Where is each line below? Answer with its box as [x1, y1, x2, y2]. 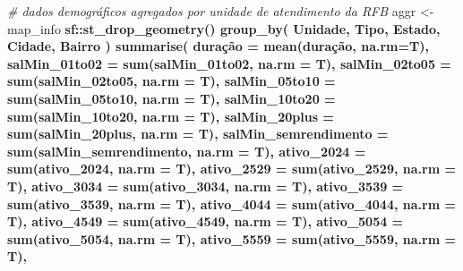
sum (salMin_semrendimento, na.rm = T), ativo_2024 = [7, 141, 366, 160]
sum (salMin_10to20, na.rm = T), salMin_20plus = [7, 106, 334, 125]
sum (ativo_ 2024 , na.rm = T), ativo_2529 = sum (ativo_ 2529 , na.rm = [7, 159, 456, 178]
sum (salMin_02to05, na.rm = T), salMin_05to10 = [7, 72, 336, 90]
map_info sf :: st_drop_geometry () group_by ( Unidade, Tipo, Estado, [7, 19, 441, 38]
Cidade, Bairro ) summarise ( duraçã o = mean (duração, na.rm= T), [7, 37, 429, 55]
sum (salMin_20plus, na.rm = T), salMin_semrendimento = [7, 124, 389, 143]
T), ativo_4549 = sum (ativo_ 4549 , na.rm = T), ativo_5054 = [7, 212, 404, 231]
